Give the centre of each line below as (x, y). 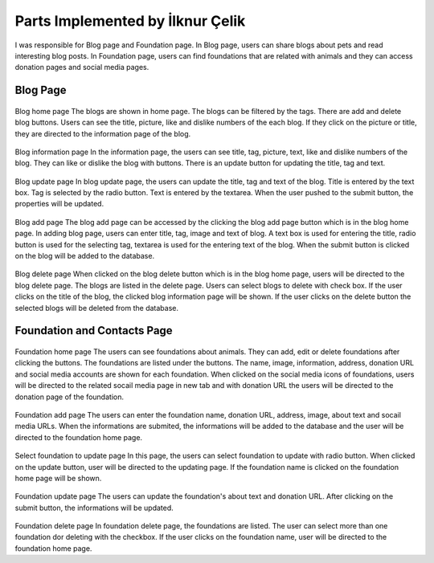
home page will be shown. (58, 478)
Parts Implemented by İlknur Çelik (130, 21)
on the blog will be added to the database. (85, 256)
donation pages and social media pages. (82, 67)
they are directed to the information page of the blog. (103, 133)
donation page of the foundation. (70, 397)
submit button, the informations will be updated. (94, 508)
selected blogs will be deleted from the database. (97, 308)
